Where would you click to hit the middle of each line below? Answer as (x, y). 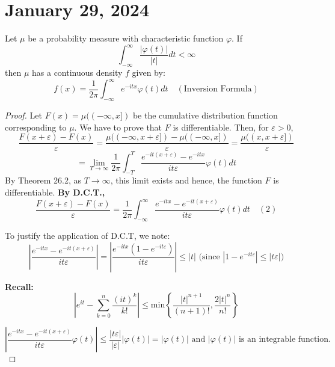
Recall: (19, 286)
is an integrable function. (284, 340)
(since (209, 257)
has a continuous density (77, 72)
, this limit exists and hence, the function (186, 180)
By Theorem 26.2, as (43, 180)
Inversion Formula (218, 89)
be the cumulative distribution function (205, 115)
